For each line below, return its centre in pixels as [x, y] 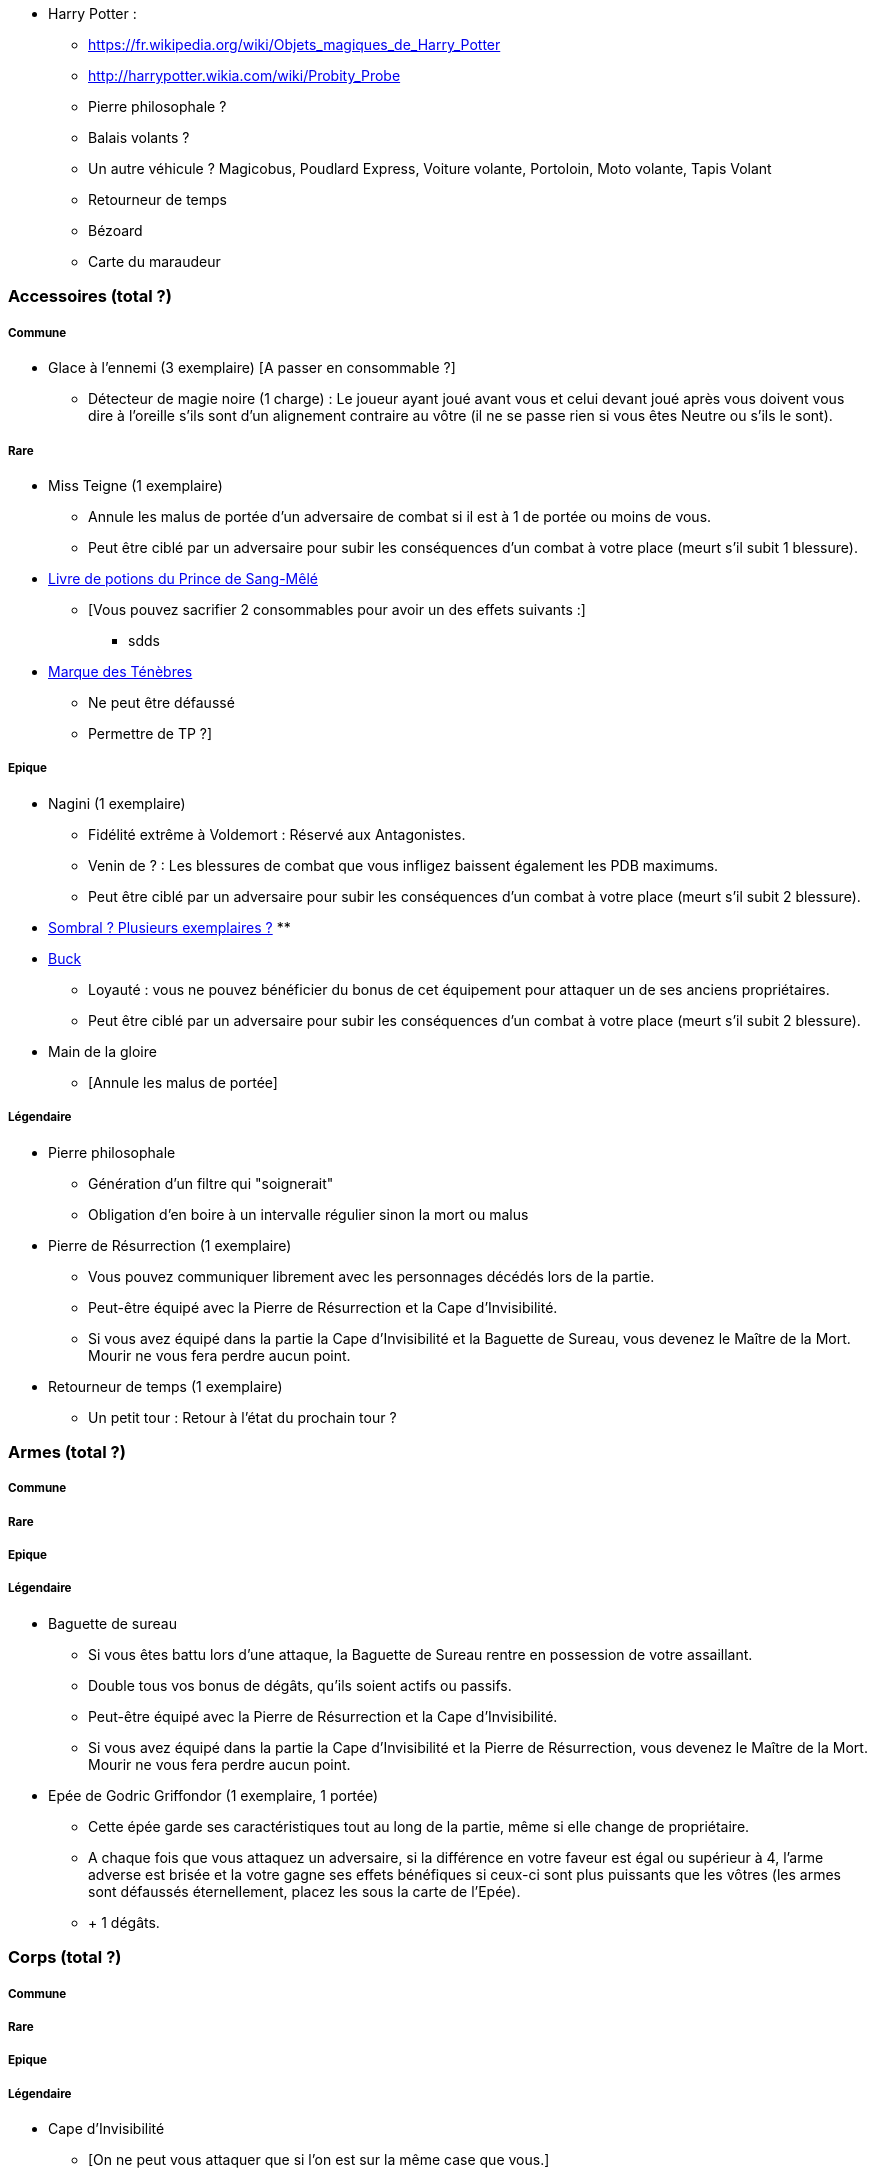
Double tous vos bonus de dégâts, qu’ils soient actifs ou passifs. [300, 1685]
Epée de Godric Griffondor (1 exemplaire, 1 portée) [213, 1795]
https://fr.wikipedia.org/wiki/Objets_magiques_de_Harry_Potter [294, 44]
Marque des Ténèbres [120, 671]
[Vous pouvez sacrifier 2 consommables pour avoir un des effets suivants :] [337, 609]
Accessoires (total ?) [90, 296]
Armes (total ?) [67, 1451]
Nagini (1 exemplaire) [117, 803]
